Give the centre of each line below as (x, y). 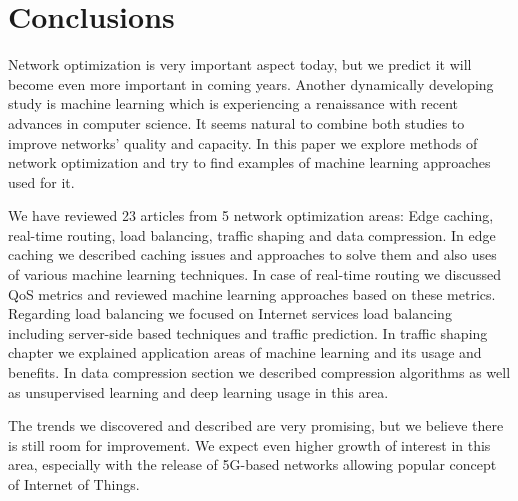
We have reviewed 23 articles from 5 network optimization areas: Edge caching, (251, 215)
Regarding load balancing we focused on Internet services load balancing (230, 313)
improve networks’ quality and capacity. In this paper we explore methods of (243, 142)
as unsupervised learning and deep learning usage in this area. (198, 391)
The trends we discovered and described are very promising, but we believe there (256, 425)
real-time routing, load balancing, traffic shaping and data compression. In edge (252, 234)
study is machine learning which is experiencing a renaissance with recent (233, 103)
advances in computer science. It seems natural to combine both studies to (236, 122)
